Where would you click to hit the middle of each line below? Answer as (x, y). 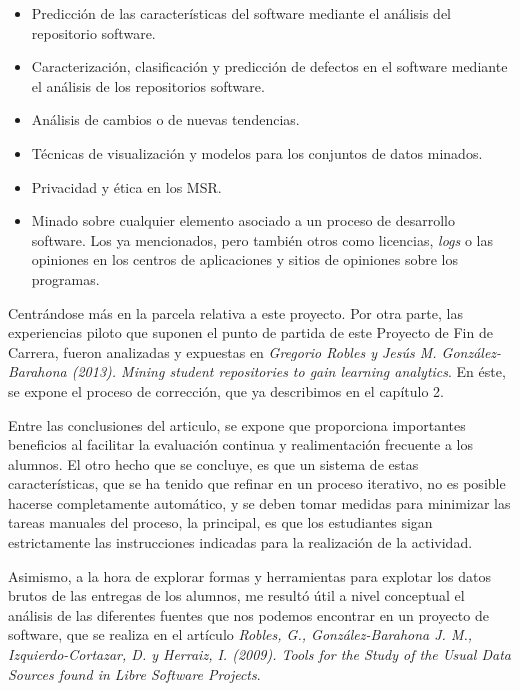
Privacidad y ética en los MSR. (126, 186)
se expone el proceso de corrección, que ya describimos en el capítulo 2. (226, 390)
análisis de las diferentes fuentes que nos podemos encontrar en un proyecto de (248, 614)
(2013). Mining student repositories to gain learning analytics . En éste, (288, 371)
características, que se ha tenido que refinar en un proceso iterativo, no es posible (257, 483)
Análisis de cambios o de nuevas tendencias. (165, 119)
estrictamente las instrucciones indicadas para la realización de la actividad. (240, 542)
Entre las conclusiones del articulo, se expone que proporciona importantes (237, 424)
